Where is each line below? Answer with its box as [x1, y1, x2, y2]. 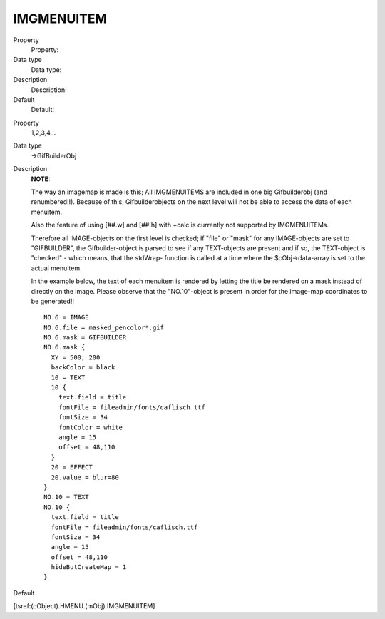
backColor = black [51, 364, 115, 372]
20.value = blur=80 [51, 473, 119, 481]
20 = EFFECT [51, 464, 93, 471]
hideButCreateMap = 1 [51, 563, 127, 571]
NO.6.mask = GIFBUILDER [43, 334, 127, 342]
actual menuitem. [31, 264, 82, 272]
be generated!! [31, 297, 75, 305]
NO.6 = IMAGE [43, 314, 89, 322]
